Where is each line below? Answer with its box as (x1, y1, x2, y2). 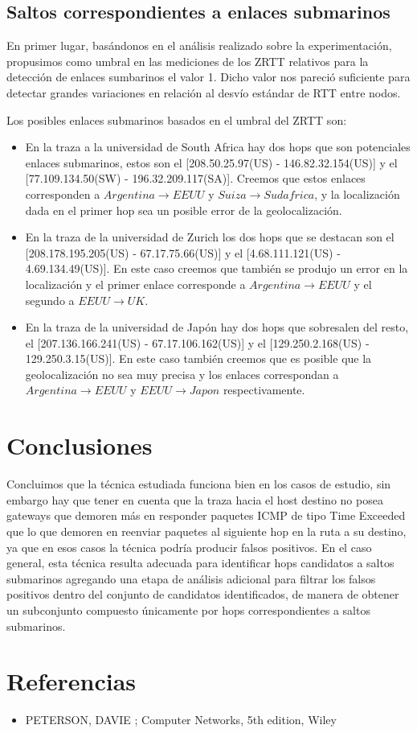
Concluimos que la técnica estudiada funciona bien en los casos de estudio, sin (6, 476, 391, 492)
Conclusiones (6, 429, 153, 462)
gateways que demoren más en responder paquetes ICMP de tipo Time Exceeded (6, 507, 406, 524)
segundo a (25, 291, 75, 308)
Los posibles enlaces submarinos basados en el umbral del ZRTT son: (6, 111, 347, 128)
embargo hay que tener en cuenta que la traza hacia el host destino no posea (6, 491, 383, 508)
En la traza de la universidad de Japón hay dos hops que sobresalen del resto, (25, 319, 409, 336)
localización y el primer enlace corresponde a (25, 275, 246, 292)
